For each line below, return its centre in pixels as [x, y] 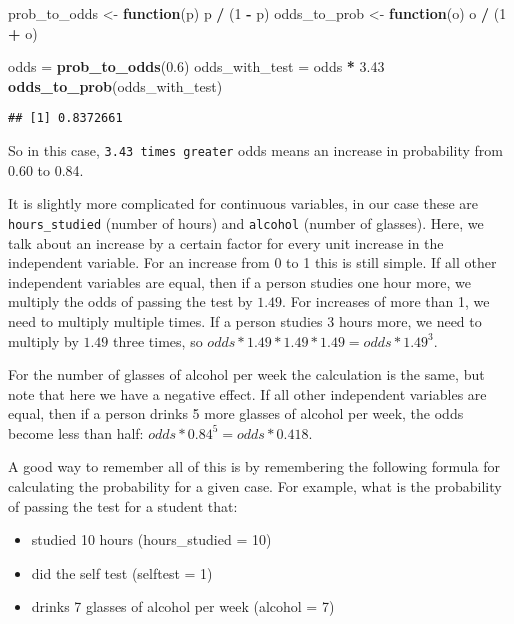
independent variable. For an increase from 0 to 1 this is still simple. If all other [252, 262]
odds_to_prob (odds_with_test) [115, 85]
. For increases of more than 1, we [386, 301]
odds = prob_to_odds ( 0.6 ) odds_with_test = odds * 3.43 [196, 66]
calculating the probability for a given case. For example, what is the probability [255, 486]
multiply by [43, 340]
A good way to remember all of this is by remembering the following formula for [254, 466]
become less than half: [76, 432]
